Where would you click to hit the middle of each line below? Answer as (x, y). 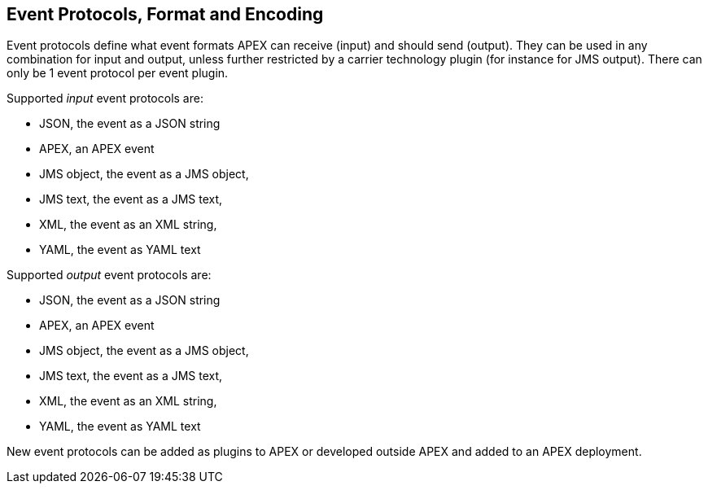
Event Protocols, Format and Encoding (165, 14)
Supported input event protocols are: (105, 98)
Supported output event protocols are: (109, 275)
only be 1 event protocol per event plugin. (118, 73)
